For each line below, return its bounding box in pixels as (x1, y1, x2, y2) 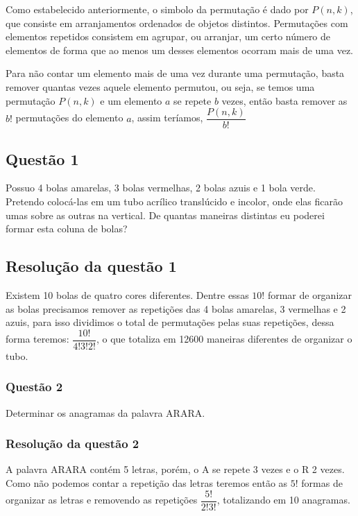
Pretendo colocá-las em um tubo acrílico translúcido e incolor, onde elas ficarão (6, 194, 343, 209)
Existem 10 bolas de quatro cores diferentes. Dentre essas (6, 288, 249, 302)
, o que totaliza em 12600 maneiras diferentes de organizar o (96, 332, 352, 346)
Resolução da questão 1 (6, 255, 177, 277)
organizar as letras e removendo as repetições (6, 492, 198, 507)
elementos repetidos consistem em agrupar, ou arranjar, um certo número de (6, 29, 331, 44)
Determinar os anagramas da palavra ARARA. (6, 405, 205, 420)
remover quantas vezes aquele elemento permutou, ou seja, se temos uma (6, 79, 315, 94)
